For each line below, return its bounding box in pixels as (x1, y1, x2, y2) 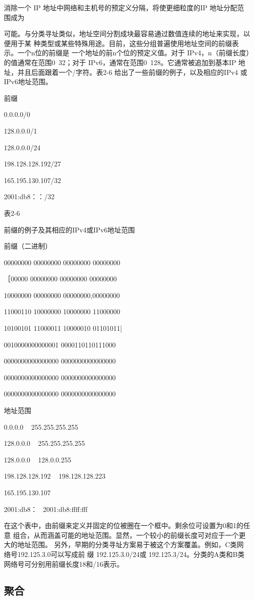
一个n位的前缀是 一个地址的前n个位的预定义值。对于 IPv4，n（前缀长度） (17, 47, 250, 58)
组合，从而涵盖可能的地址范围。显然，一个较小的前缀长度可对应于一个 (13, 530, 239, 540)
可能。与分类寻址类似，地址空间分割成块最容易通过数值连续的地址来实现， (4, 28, 243, 39)
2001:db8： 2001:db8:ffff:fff (4, 504, 88, 514)
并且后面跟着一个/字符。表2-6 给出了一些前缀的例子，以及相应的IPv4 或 (17, 67, 247, 77)
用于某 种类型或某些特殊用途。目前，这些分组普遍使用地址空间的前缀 (10, 38, 232, 48)
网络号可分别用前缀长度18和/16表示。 (4, 558, 124, 569)
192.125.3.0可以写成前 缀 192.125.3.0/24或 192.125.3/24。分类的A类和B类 (17, 549, 245, 559)
